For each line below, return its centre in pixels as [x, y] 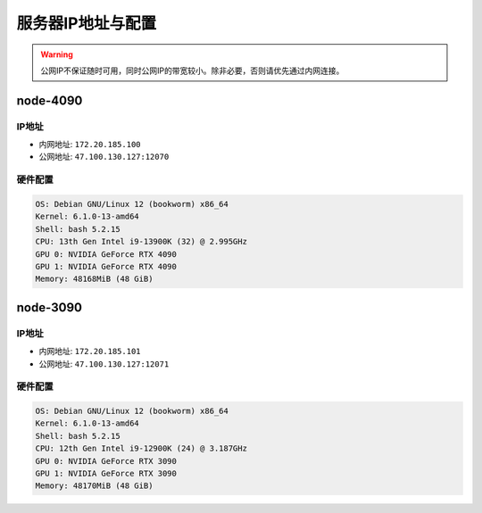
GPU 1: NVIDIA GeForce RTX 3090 [106, 474]
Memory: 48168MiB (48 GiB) [94, 279]
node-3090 [49, 307]
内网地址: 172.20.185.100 [90, 145]
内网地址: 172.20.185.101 [90, 352]
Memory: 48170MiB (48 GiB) [94, 486]
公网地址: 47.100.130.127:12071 [104, 364]
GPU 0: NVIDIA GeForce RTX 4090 [106, 254]
